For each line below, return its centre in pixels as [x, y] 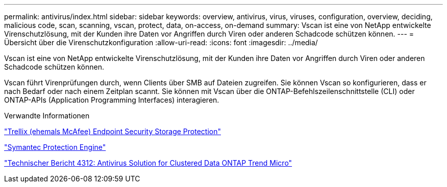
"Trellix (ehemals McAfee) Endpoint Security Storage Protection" [113, 131]
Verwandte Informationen [47, 116]
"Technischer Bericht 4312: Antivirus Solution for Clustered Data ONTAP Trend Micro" [148, 163]
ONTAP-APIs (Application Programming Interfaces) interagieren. [112, 100]
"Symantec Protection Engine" [55, 147]
